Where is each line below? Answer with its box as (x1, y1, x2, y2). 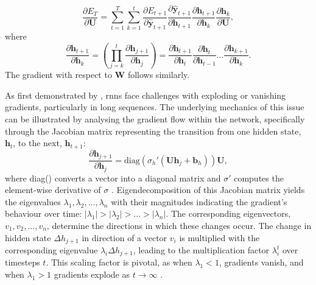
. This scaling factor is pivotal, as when (46, 256, 192, 269)
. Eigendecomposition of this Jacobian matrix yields (111, 183, 305, 196)
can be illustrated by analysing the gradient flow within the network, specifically (5, 113, 305, 125)
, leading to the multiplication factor (133, 244, 270, 256)
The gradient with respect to (5, 68, 112, 81)
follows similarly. (127, 68, 190, 81)
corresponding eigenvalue (5, 244, 98, 256)
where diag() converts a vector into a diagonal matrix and (5, 171, 221, 184)
